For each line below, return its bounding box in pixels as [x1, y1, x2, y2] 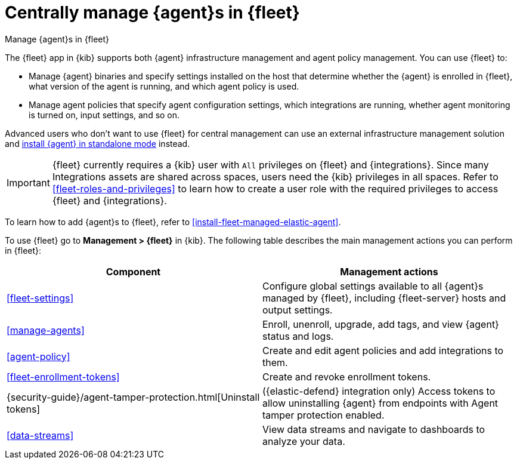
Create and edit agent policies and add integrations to [262, 344, 504, 357]
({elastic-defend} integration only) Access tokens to [262, 385, 496, 397]
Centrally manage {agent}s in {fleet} [5, 2, 300, 23]
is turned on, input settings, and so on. [29, 109, 180, 120]
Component [106, 265, 161, 278]
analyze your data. [262, 435, 345, 447]
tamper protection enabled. [262, 408, 385, 421]
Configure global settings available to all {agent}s [262, 279, 484, 292]
